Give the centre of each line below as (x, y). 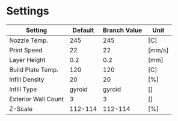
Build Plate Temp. (34, 69)
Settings (28, 11)
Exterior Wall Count (37, 99)
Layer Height (27, 60)
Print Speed (26, 50)
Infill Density (27, 79)
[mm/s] (158, 50)
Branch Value (123, 30)
